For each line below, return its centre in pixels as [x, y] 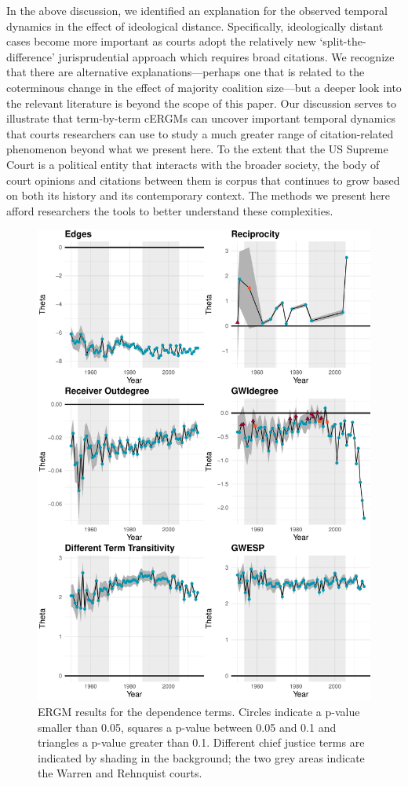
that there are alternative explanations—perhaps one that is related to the [186, 72]
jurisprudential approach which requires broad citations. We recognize [226, 56]
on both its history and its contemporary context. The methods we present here [199, 195]
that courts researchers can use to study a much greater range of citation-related [200, 133]
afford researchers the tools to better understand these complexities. [170, 210]
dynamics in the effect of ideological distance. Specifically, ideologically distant [195, 26]
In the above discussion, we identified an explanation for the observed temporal [197, 10]
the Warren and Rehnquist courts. [120, 773]
